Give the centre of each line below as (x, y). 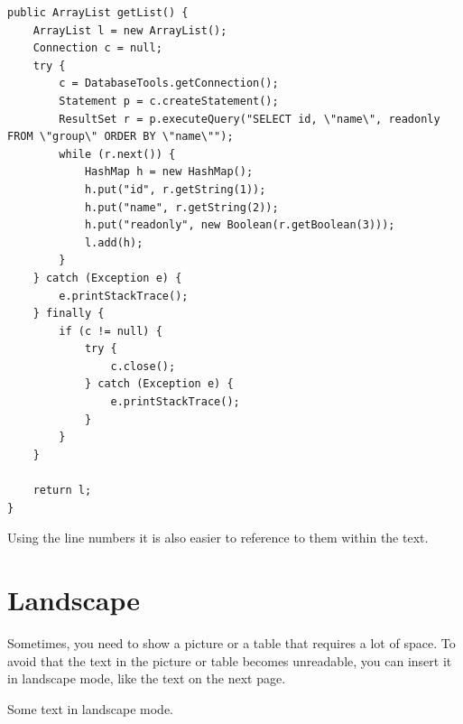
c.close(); (143, 366)
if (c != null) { (111, 331)
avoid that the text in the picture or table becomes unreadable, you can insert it (230, 660)
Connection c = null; (97, 48)
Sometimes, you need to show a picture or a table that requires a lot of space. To (231, 642)
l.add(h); (114, 242)
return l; (62, 491)
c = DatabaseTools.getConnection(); (169, 84)
